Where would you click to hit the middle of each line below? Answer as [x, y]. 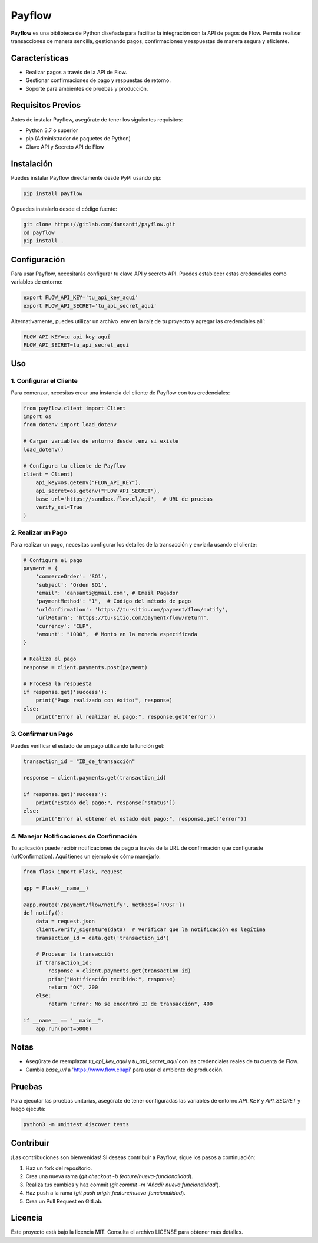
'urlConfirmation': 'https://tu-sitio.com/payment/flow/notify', [132, 609]
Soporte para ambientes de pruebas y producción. [87, 88]
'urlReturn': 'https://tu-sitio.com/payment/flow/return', [123, 618]
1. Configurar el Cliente [44, 381]
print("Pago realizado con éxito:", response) [104, 701]
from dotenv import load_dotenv [70, 425]
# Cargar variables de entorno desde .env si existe [101, 441]
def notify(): [44, 913]
